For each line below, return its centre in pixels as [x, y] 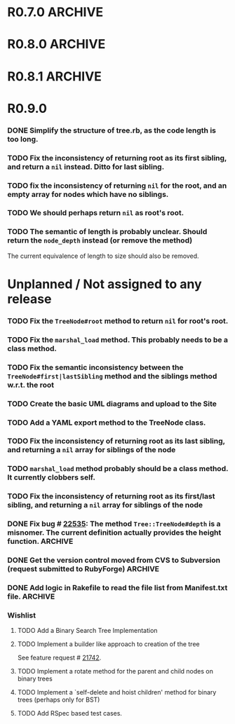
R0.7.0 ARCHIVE [55, 12]
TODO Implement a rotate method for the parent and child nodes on [115, 671]
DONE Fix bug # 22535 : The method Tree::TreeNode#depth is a [114, 524]
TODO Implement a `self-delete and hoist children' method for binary [117, 692]
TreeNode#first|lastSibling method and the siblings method [112, 376]
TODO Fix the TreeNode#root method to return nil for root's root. [118, 321]
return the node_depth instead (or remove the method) [100, 240]
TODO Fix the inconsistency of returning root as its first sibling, [117, 158]
